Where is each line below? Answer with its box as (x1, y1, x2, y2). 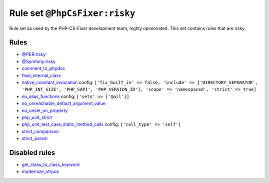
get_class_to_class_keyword (21, 161, 80, 167)
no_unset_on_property (21, 107, 68, 113)
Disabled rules (9, 148, 55, 157)
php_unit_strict (21, 114, 52, 120)
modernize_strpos (21, 168, 59, 174)
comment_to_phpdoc (21, 65, 65, 71)
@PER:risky (21, 51, 46, 57)
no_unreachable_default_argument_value (21, 100, 106, 106)
